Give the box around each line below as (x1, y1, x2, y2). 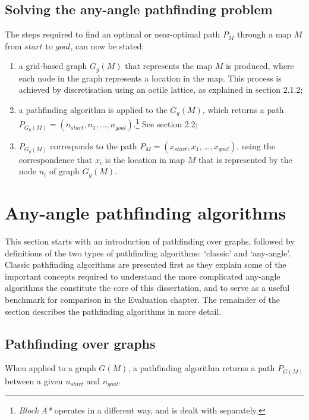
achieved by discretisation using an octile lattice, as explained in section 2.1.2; (18, 83, 303, 96)
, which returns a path (202, 104, 284, 116)
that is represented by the (198, 153, 292, 165)
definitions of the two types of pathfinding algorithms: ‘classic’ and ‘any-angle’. (5, 246, 291, 259)
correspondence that (18, 153, 93, 165)
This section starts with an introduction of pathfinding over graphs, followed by (5, 235, 295, 247)
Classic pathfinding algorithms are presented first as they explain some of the (5, 258, 286, 271)
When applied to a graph (5, 362, 96, 374)
